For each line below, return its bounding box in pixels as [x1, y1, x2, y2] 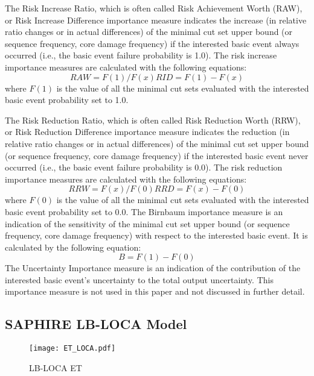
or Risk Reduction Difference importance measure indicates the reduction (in [5, 125, 290, 138]
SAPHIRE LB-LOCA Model [5, 315, 187, 333]
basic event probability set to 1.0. [5, 93, 129, 106]
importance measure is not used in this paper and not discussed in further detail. [5, 285, 305, 298]
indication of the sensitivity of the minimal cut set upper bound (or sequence [5, 217, 290, 230]
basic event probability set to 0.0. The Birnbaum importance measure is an [5, 205, 283, 218]
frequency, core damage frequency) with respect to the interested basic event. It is [5, 229, 308, 242]
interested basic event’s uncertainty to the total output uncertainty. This [5, 273, 274, 286]
